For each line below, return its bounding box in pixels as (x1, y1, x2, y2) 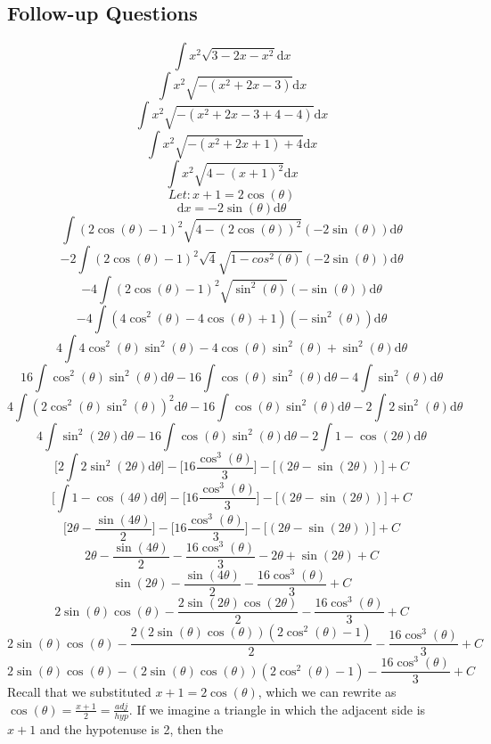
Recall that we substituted (7, 683, 151, 701)
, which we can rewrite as (258, 683, 397, 701)
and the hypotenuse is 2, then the (39, 719, 224, 738)
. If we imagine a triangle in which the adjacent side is (128, 699, 426, 718)
